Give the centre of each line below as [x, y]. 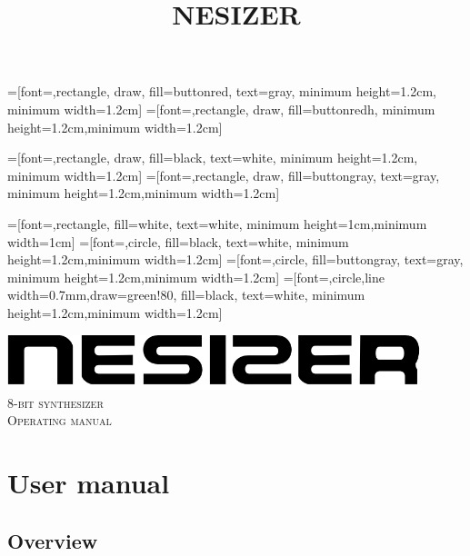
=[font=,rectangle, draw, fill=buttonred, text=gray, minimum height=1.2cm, [222, 91]
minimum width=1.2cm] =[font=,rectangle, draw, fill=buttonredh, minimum [221, 109]
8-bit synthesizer [55, 402]
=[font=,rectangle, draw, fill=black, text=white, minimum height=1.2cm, [213, 158]
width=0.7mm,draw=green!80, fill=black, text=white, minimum [186, 295]
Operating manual [60, 420]
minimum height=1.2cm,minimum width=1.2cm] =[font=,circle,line [196, 277]
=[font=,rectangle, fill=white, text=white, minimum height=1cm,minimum [217, 223]
